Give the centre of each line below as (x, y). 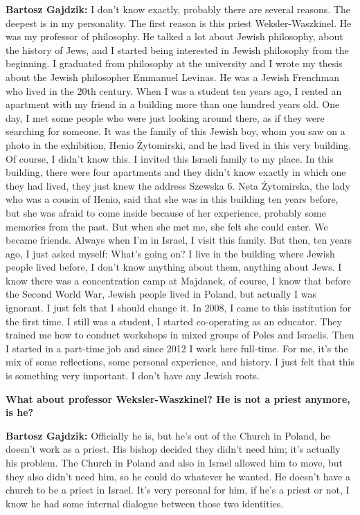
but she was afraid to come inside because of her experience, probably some (166, 212)
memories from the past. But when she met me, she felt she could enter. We (167, 226)
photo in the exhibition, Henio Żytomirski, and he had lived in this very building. (179, 144)
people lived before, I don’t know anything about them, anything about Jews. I (174, 267)
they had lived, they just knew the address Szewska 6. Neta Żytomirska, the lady (178, 185)
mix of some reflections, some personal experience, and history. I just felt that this (180, 362)
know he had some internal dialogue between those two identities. (145, 503)
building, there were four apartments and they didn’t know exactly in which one (176, 172)
